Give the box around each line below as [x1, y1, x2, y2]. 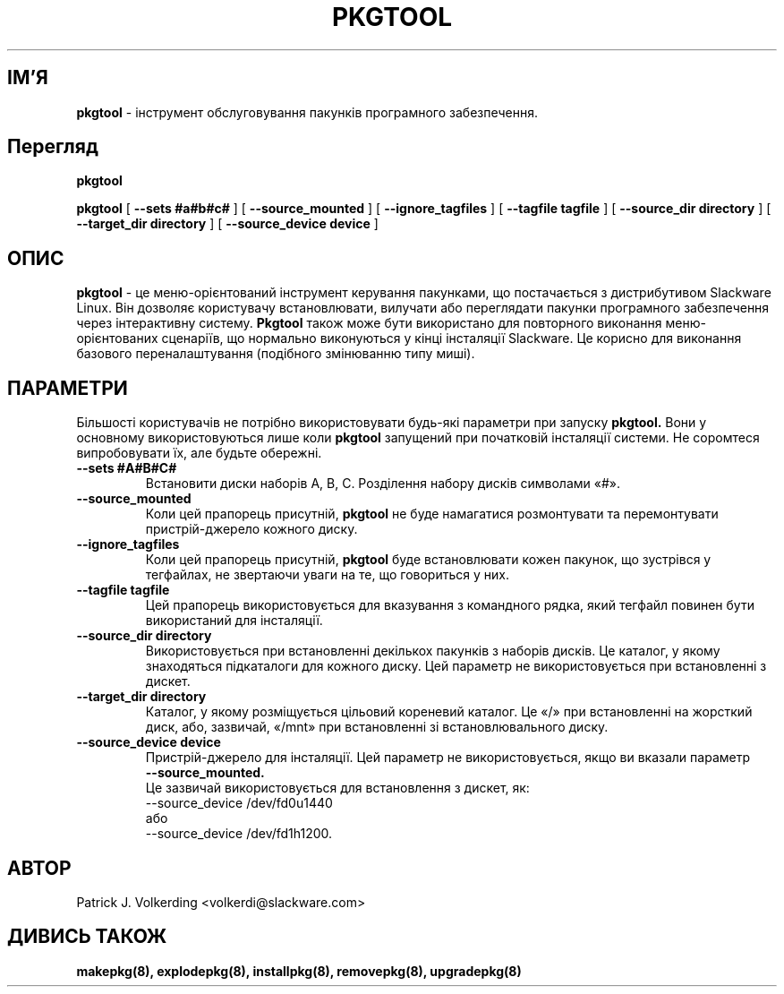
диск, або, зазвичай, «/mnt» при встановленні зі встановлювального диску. [145, 719, 609, 735]
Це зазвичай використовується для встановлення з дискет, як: [145, 780, 530, 796]
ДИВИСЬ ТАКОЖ [7, 925, 167, 948]
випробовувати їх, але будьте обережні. [76, 445, 322, 461]
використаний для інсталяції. [145, 613, 323, 629]
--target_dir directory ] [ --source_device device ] [76, 216, 379, 232]
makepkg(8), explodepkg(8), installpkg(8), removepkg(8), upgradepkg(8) [76, 963, 522, 979]
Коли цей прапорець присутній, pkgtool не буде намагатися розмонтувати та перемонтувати [145, 506, 719, 522]
